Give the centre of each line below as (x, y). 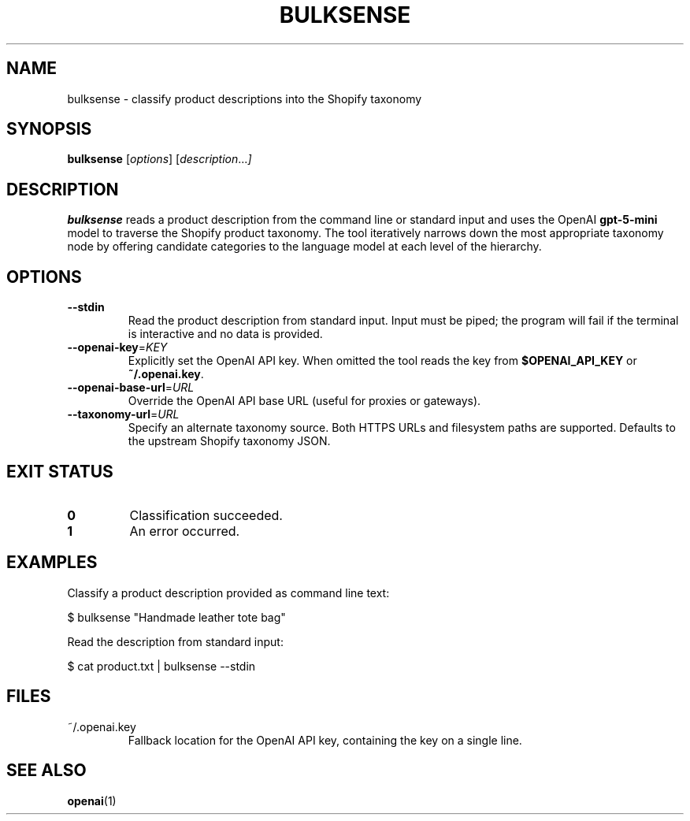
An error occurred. (185, 531)
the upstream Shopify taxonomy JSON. (229, 441)
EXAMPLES (52, 563)
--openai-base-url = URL (131, 388)
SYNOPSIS (49, 129)
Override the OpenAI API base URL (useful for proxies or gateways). (304, 401)
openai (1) (92, 801)
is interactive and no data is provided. (225, 334)
